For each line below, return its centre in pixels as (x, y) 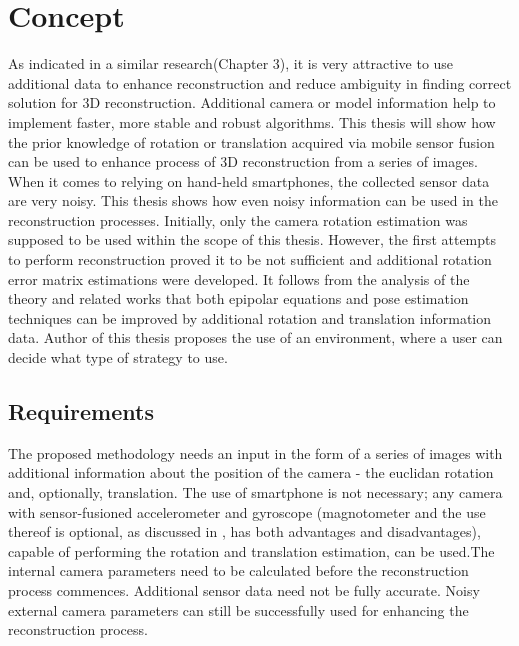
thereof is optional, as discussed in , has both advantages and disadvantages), (244, 531)
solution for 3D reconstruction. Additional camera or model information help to (252, 102)
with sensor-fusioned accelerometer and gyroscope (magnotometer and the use (247, 511)
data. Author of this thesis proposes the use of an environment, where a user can (255, 337)
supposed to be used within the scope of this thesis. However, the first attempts (252, 239)
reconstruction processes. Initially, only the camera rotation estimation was (238, 219)
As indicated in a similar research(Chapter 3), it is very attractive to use (231, 63)
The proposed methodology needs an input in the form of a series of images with (255, 452)
